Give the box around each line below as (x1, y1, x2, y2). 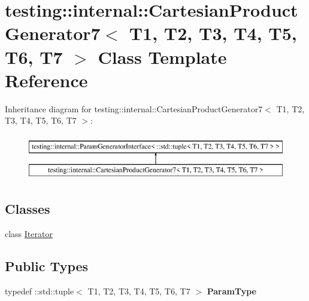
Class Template (98, 44, 227, 69)
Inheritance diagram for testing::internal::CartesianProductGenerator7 (5, 102, 263, 115)
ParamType (207, 285, 256, 297)
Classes (5, 199, 50, 218)
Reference (5, 67, 88, 92)
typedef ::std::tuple (5, 285, 74, 297)
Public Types (5, 257, 89, 275)
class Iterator (5, 228, 53, 240)
